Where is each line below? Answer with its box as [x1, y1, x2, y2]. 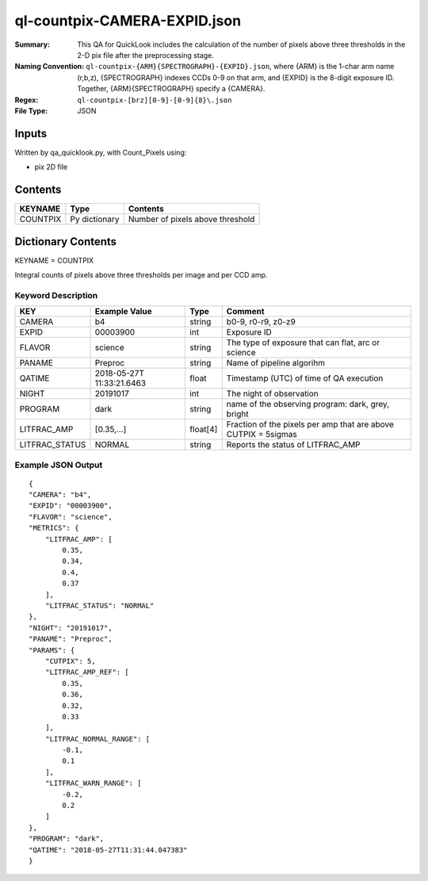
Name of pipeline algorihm [226, 358, 325, 369]
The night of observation [226, 389, 319, 400]
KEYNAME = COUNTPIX [14, 255, 94, 265]
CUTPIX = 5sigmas [226, 429, 297, 440]
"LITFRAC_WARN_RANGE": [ [44, 779, 142, 788]
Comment [226, 306, 265, 317]
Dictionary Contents [14, 235, 117, 248]
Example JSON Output [14, 459, 103, 470]
